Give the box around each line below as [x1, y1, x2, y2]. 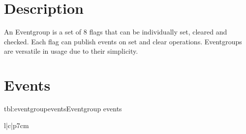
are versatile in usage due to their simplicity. [4, 46, 138, 56]
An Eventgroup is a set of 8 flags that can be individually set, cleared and [4, 27, 227, 37]
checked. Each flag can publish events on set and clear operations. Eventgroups [4, 36, 242, 46]
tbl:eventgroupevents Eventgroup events [4, 103, 122, 114]
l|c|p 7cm [4, 120, 29, 130]
